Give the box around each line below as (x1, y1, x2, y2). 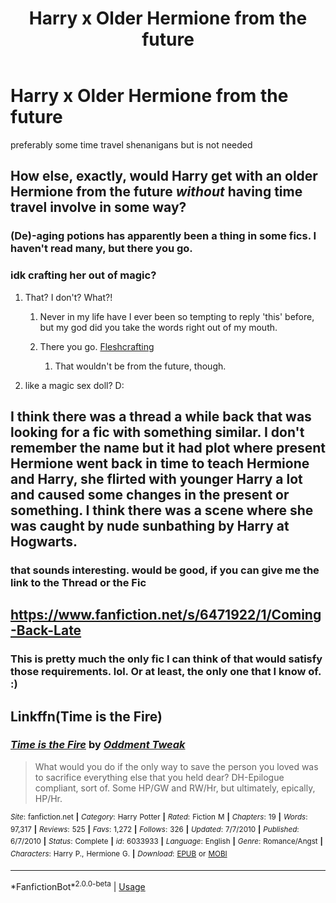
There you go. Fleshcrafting (39, 340, 155, 352)
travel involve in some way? (10, 199, 187, 216)
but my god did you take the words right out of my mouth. (39, 321, 278, 333)
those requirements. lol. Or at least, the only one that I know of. (10, 665, 322, 679)
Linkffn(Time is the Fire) (10, 708, 163, 725)
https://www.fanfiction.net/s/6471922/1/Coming (10, 607, 322, 624)
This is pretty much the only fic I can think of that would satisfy (10, 652, 323, 666)
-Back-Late (10, 622, 82, 639)
